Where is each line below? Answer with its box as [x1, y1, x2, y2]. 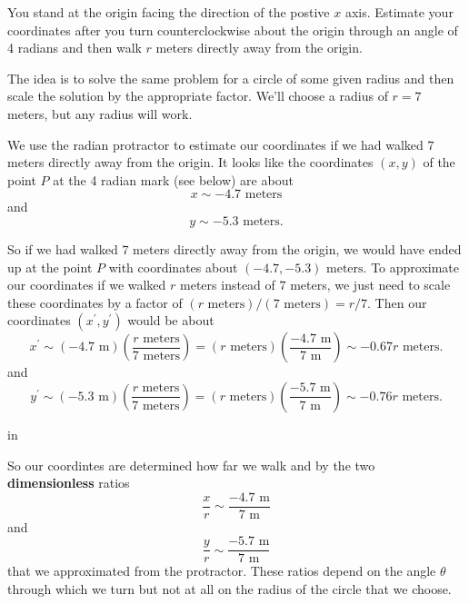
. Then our [367, 292, 427, 312]
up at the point [7, 257, 93, 276]
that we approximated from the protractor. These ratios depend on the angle [7, 561, 436, 580]
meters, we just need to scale [290, 275, 451, 294]
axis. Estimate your [344, 3, 454, 21]
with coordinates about [108, 257, 238, 276]
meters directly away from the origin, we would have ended [133, 239, 462, 258]
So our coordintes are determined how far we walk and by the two [7, 455, 375, 474]
